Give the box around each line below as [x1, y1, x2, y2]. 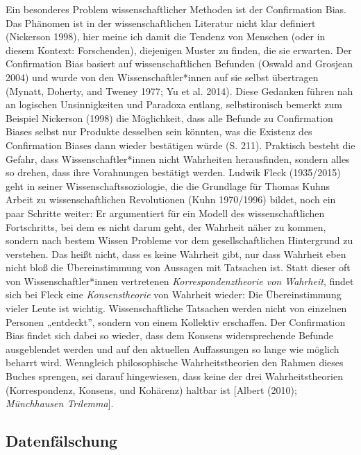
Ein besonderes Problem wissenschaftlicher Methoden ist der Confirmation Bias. [6, 2, 346, 16]
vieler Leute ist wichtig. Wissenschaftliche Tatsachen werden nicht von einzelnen [6, 301, 347, 316]
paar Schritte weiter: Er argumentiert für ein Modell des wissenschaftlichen [6, 205, 325, 220]
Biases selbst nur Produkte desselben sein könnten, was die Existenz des [6, 124, 312, 139]
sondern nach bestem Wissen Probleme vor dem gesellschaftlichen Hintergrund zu [6, 233, 353, 248]
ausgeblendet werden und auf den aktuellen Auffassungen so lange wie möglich [6, 341, 339, 356]
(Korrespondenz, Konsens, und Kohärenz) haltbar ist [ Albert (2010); [6, 382, 297, 397]
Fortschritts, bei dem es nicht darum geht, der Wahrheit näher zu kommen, [6, 219, 326, 234]
